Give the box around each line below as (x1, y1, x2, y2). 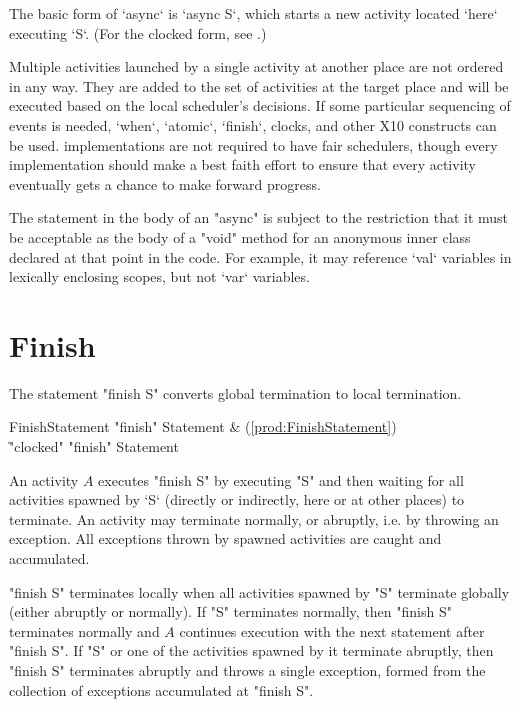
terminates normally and (9, 620, 160, 641)
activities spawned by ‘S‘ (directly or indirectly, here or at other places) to (9, 489, 465, 510)
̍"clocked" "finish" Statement (9, 436, 179, 457)
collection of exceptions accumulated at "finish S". (9, 679, 314, 700)
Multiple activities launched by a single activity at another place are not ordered (9, 56, 504, 77)
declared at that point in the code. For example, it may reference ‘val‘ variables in (9, 246, 512, 267)
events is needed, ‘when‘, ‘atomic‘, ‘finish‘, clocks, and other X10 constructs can (9, 114, 497, 135)
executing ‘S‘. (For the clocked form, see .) (9, 22, 267, 43)
